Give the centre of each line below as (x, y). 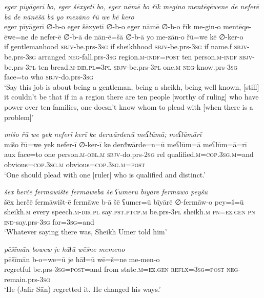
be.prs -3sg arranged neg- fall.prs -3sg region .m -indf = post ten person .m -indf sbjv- (129, 56)
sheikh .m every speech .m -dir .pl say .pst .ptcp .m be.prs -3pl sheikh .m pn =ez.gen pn (130, 212)
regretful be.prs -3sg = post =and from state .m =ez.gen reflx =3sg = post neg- (122, 269)
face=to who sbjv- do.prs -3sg (49, 77)
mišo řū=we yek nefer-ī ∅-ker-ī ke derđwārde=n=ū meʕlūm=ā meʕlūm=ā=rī (126, 144)
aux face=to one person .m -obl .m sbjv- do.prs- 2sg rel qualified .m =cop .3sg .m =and (129, 154)
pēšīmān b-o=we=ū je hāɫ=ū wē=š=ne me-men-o (82, 259)
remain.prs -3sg (27, 279)
